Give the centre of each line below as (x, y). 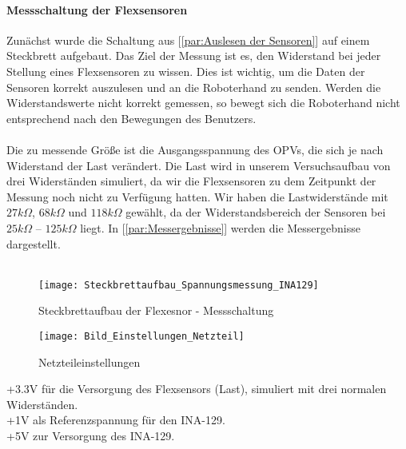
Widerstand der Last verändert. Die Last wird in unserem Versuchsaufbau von (199, 165)
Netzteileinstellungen (90, 362)
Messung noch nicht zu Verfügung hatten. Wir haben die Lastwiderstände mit (197, 196)
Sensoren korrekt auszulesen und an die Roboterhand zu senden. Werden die (194, 87)
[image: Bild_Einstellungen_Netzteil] (141, 336)
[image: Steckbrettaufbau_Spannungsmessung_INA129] (179, 285)
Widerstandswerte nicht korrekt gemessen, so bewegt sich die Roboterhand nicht (203, 103)
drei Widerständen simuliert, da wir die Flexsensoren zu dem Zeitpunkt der (191, 181)
